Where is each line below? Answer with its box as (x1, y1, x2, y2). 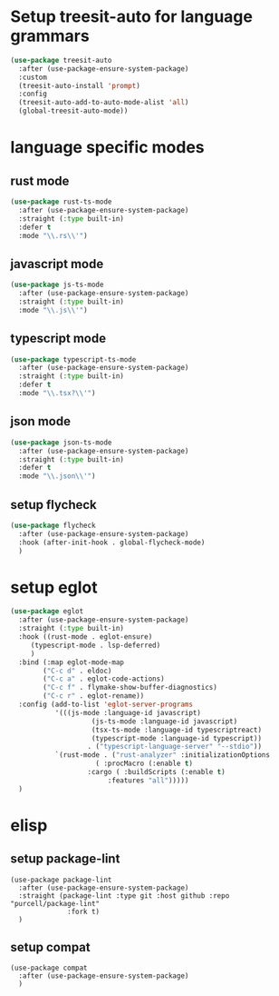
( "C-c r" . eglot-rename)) (43, 692, 145, 701)
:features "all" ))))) (107, 775, 189, 785)
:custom (18, 73, 48, 82)
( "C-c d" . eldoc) (43, 666, 112, 675)
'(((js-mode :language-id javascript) (54, 708, 202, 717)
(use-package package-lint (10, 875, 112, 884)
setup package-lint (10, 852, 120, 867)
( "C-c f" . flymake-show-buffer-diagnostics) (43, 683, 218, 692)
